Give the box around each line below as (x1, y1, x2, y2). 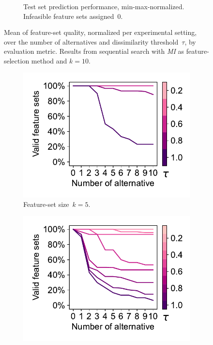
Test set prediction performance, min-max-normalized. (23, 1, 184, 11)
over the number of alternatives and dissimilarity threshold (4, 36, 179, 47)
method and (31, 55, 67, 65)
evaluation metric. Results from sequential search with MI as (4, 46, 184, 56)
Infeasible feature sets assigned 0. (23, 11, 123, 21)
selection (4, 55, 30, 65)
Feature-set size (23, 199, 69, 209)
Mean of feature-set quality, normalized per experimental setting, (4, 27, 197, 37)
